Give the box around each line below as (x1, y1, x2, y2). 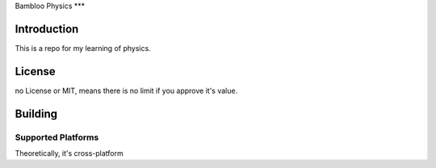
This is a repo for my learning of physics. (15, 43, 151, 52)
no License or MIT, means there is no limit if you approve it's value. (15, 86, 238, 95)
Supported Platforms (15, 132, 99, 143)
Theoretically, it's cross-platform (15, 148, 124, 157)
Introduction (15, 22, 79, 36)
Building (15, 107, 58, 120)
